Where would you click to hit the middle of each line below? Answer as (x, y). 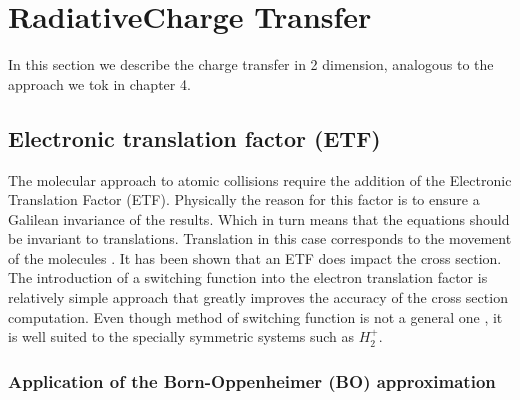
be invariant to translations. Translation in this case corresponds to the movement (260, 238)
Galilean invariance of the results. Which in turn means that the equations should (259, 218)
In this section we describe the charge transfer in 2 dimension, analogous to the (251, 64)
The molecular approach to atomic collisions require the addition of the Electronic (260, 179)
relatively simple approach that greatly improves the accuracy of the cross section (258, 297)
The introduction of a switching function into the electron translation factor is (248, 277)
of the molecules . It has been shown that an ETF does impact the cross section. (255, 257)
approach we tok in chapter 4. (99, 83)
